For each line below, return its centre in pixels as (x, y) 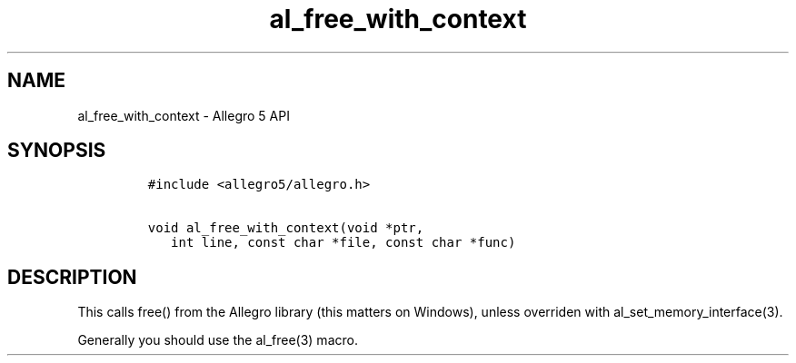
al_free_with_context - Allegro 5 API (184, 115)
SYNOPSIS (57, 151)
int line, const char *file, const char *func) (343, 243)
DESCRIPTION (72, 277)
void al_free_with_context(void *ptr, (286, 228)
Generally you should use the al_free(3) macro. (218, 340)
